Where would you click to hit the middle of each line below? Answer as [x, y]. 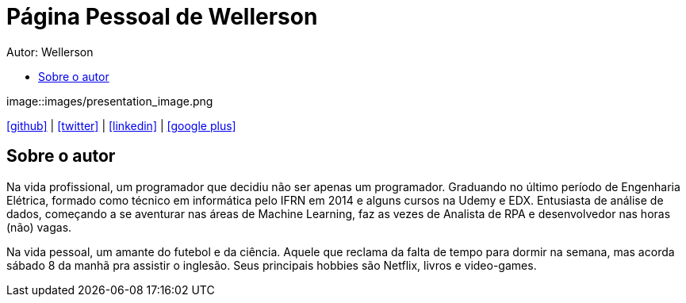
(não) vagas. [39, 227]
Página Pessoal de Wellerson [162, 17]
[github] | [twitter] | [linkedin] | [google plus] [121, 125]
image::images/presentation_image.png [110, 101]
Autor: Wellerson [50, 52]
